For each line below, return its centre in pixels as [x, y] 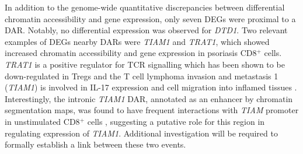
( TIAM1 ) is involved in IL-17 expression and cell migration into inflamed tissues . [151, 87]
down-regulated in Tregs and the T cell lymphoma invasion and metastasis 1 [142, 76]
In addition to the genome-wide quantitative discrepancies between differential [145, 7]
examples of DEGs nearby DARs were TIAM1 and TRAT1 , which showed [137, 41]
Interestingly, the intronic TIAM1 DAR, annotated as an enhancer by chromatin [149, 98]
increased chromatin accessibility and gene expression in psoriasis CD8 [131, 53]
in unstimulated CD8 [42, 121]
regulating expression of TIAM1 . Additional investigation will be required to [141, 133]
